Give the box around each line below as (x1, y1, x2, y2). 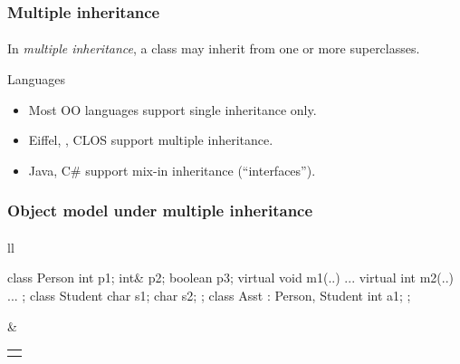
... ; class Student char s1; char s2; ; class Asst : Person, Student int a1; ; (7, 286, 411, 305)
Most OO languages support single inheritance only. (28, 100, 317, 119)
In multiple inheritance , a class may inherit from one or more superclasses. (7, 39, 420, 58)
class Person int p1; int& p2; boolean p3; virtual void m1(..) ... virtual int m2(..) (7, 268, 454, 287)
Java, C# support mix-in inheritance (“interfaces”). (28, 160, 316, 179)
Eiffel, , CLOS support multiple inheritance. (28, 130, 273, 149)
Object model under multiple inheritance (7, 199, 313, 222)
